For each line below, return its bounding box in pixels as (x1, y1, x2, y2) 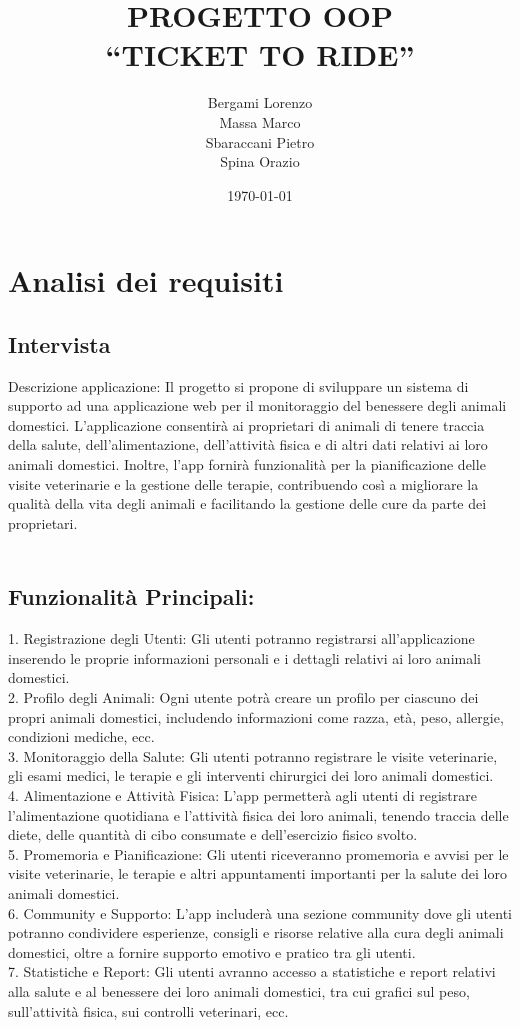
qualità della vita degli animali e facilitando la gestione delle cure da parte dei (8, 493, 487, 514)
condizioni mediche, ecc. (8, 726, 155, 747)
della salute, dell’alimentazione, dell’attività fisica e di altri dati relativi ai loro (8, 434, 488, 455)
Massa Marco (219, 111, 301, 132)
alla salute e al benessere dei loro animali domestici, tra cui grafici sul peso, (8, 980, 470, 1001)
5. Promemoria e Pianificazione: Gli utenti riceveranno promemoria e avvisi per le (8, 843, 509, 864)
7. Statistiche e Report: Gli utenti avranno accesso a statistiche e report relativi (8, 961, 496, 982)
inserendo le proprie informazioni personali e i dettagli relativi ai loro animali (8, 647, 481, 668)
